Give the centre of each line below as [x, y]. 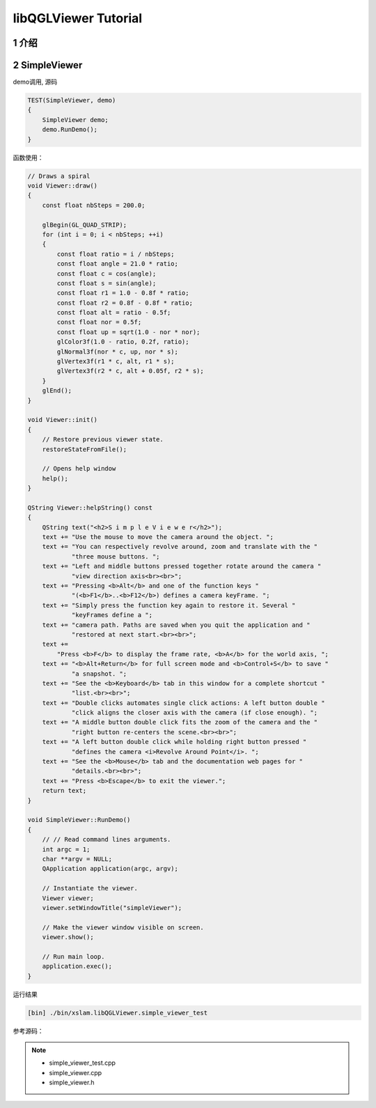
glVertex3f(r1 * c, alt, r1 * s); [116, 362]
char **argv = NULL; [77, 859]
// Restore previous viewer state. [103, 440]
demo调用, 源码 [35, 82]
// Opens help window [79, 469]
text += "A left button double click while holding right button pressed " [174, 742]
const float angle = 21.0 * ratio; [118, 264]
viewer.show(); [68, 937]
